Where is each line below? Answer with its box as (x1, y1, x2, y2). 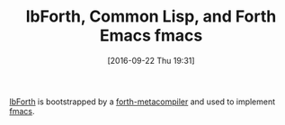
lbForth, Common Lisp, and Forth (25, 6, 277, 27)
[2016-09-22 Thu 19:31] (107, 55, 195, 66)
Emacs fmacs (99, 25, 203, 46)
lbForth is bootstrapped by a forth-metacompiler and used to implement (9, 96, 276, 107)
